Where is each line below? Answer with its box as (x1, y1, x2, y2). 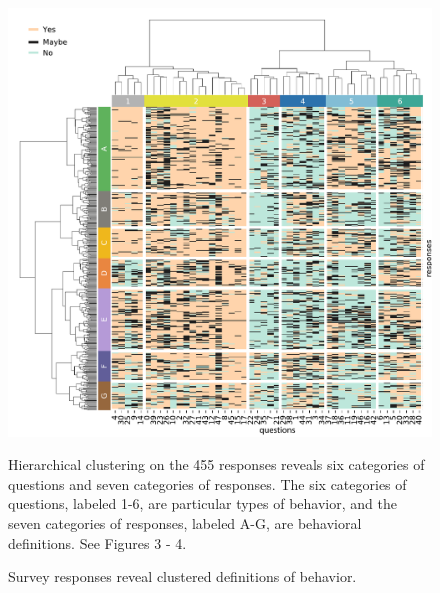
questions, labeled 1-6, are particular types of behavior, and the (8, 493, 397, 514)
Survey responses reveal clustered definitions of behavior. (8, 566, 357, 587)
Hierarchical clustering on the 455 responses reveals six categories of (8, 454, 425, 475)
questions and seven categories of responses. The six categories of (8, 473, 407, 494)
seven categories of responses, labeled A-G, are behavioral (8, 512, 362, 533)
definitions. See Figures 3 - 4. (8, 532, 187, 553)
